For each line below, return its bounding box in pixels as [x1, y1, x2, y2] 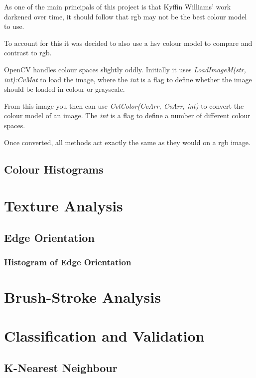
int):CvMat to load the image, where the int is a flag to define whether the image [4, 74, 252, 84]
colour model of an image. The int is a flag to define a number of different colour [4, 110, 251, 121]
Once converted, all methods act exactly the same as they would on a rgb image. [4, 137, 251, 147]
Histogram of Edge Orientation [4, 255, 131, 268]
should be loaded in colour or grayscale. [4, 84, 125, 94]
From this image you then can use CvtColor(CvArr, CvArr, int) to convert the [4, 100, 244, 111]
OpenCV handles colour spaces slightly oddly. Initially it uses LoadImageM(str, [4, 64, 246, 74]
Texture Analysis [4, 195, 123, 216]
